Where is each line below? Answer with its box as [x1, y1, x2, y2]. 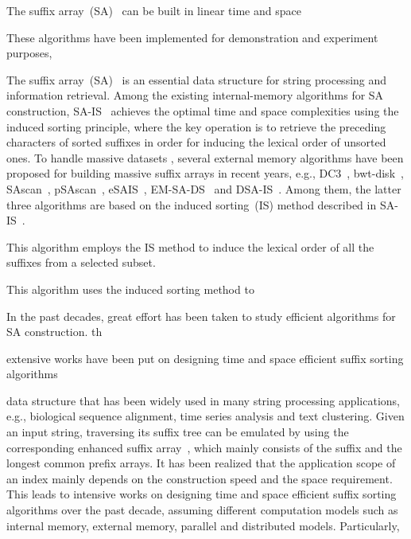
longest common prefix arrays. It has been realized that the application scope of [6, 455, 396, 471]
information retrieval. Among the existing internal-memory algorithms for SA [6, 87, 384, 104]
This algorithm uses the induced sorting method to [6, 280, 254, 297]
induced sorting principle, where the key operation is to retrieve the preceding [6, 118, 386, 135]
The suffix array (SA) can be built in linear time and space [6, 2, 301, 18]
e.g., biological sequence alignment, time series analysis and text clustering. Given [6, 408, 405, 424]
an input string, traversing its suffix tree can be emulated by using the [6, 424, 349, 440]
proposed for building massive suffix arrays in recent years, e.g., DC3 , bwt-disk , [6, 165, 404, 182]
